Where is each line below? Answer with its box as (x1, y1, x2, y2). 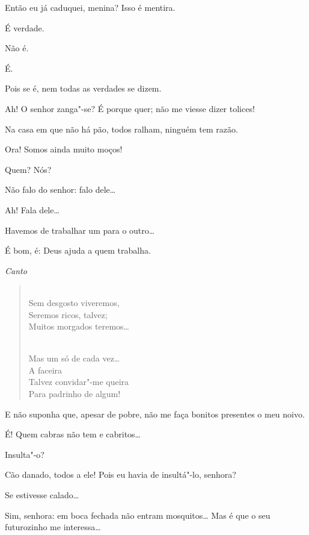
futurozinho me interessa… (5, 521, 101, 533)
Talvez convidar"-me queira (28, 375, 129, 388)
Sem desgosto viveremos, (28, 296, 120, 308)
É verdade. (5, 21, 44, 34)
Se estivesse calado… (5, 489, 79, 501)
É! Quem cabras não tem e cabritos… (5, 428, 141, 440)
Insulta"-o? (5, 448, 44, 460)
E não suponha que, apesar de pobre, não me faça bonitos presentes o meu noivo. (5, 407, 305, 420)
